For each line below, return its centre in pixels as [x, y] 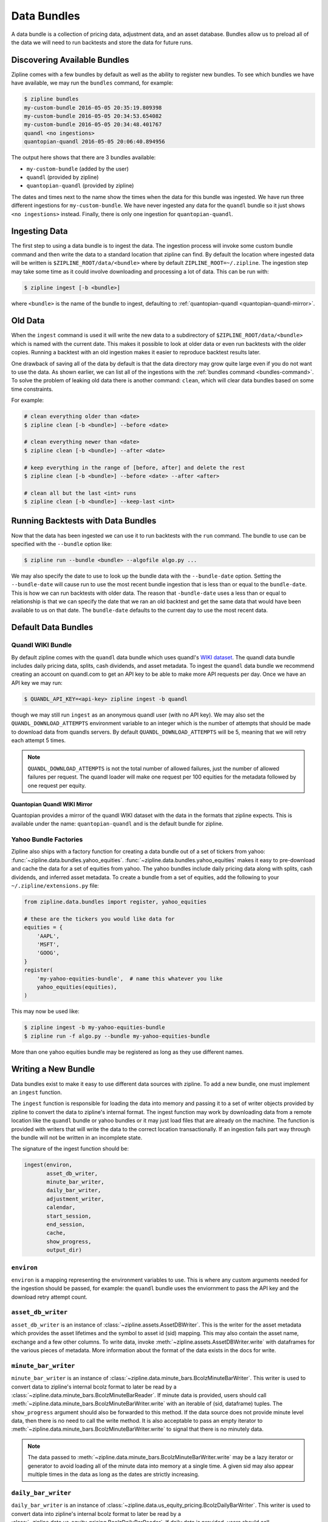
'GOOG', [48, 953]
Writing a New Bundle [53, 1069]
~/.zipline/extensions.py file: [55, 886]
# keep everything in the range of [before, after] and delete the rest [135, 468]
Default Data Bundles [52, 627]
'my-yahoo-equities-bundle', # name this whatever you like [130, 978]
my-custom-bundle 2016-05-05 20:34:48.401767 [93, 124]
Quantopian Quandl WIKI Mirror [52, 804]
